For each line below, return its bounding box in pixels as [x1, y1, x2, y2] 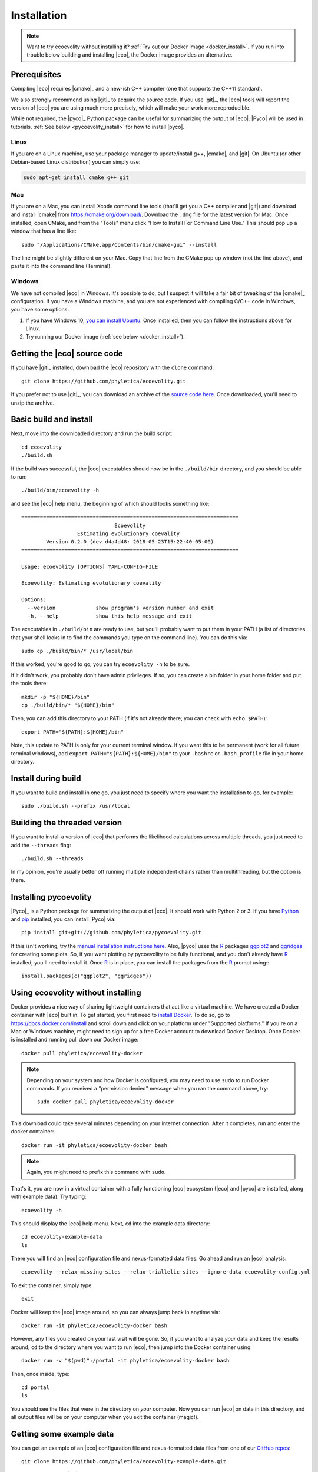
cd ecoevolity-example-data [21, 1234, 102, 1241]
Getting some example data [11, 1428, 114, 1439]
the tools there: [11, 680, 48, 687]
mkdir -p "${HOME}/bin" [21, 694, 90, 700]
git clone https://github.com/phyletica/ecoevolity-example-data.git [21, 1458, 227, 1465]
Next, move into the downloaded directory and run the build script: [11, 430, 173, 437]
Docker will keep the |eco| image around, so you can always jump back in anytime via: [11, 1308, 220, 1315]
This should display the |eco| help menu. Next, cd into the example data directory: [11, 1219, 210, 1227]
